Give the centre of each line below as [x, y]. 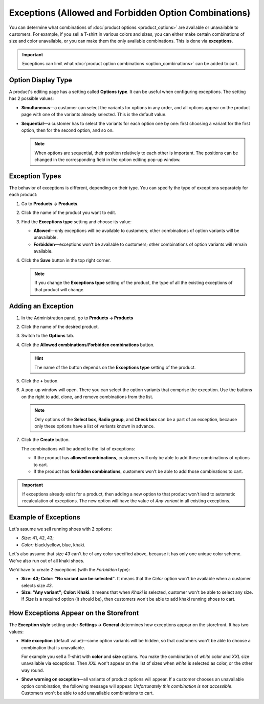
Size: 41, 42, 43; [37, 538]
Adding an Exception [41, 306]
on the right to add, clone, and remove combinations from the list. [87, 397]
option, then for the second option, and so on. [67, 130]
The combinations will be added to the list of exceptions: [78, 448]
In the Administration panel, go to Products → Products [77, 318]
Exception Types [35, 176]
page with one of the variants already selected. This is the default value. [94, 115]
